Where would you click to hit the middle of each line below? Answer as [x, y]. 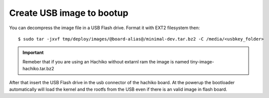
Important [33, 52]
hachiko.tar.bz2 [38, 69]
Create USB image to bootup [69, 13]
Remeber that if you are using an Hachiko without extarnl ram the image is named [106, 61]
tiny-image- [202, 61]
